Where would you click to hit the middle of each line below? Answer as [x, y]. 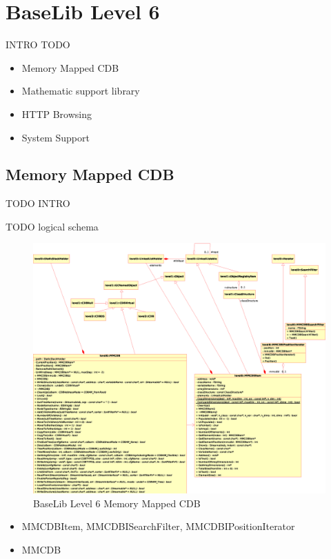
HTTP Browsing [57, 114]
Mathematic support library [81, 91]
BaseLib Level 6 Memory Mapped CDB [117, 503]
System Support [56, 137]
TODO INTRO [38, 203]
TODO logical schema [52, 226]
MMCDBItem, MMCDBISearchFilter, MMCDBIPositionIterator [158, 526]
